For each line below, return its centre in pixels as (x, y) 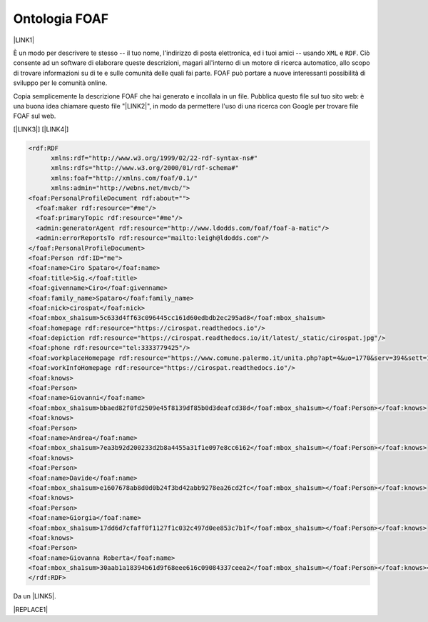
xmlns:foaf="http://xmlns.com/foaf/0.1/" (124, 178)
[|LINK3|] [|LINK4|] (41, 129)
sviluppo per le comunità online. (60, 83)
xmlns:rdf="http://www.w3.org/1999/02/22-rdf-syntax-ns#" (154, 158)
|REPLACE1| (31, 609)
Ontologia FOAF (61, 19)
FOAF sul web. (35, 116)
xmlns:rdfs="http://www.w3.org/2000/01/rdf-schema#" (145, 168)
